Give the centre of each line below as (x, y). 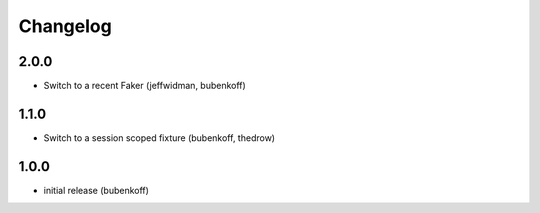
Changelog (65, 26)
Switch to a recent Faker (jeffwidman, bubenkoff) (145, 86)
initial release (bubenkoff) (96, 190)
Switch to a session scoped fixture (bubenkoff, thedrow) (159, 137)
